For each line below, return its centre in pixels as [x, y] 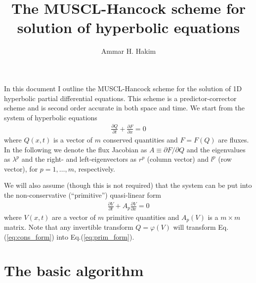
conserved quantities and [140, 139]
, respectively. [95, 168]
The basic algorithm [74, 270]
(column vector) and [178, 159]
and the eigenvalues [216, 149]
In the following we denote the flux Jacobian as [76, 149]
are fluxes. [234, 139]
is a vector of [73, 139]
